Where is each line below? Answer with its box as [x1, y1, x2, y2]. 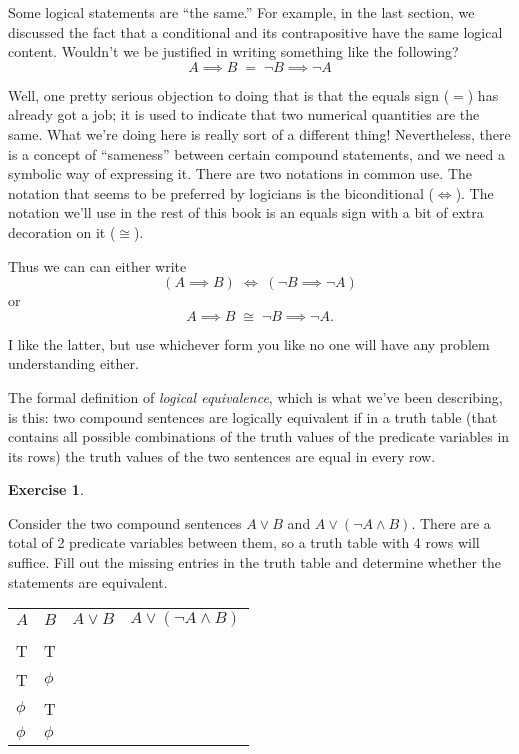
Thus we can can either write [8, 255, 187, 276]
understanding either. [8, 353, 139, 374]
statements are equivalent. [8, 571, 168, 592]
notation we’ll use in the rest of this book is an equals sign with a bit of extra [8, 202, 484, 223]
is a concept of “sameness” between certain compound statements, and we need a [8, 143, 506, 164]
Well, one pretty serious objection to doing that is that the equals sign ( [8, 84, 450, 105]
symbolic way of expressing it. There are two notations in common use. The [8, 163, 473, 184]
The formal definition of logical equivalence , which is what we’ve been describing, [8, 386, 503, 407]
